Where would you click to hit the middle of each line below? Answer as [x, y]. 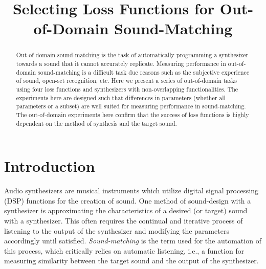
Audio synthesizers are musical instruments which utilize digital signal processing [131, 190]
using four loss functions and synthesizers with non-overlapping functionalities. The [127, 89]
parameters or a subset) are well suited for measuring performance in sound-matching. [131, 106]
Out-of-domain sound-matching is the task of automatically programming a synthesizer [132, 55]
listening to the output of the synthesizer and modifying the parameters [117, 230]
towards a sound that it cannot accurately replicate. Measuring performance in [121, 64]
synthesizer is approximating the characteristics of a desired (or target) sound [126, 210]
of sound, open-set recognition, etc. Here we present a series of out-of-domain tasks [127, 81]
